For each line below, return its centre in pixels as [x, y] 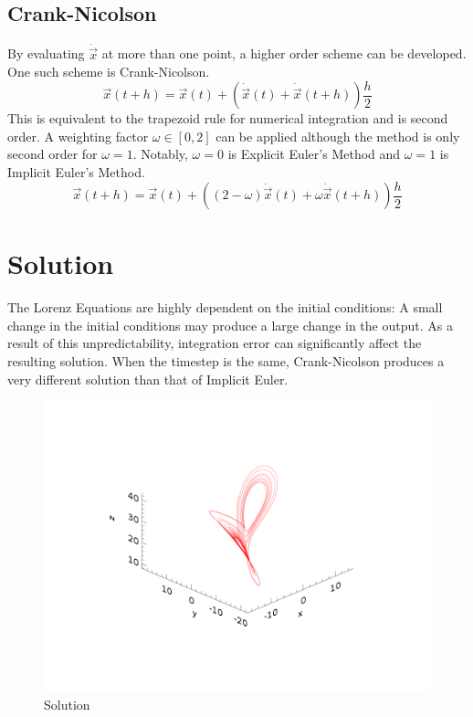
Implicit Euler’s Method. [76, 172]
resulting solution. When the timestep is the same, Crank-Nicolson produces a [226, 361]
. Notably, [160, 154]
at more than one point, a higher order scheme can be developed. [284, 53]
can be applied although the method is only [338, 136]
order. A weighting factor [78, 136]
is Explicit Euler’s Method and [314, 154]
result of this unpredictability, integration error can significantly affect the [215, 343]
